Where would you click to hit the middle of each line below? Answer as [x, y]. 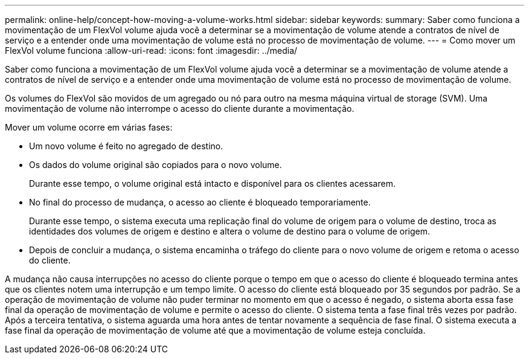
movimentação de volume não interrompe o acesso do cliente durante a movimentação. [180, 108]
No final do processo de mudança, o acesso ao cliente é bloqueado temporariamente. [200, 202]
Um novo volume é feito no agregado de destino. [126, 146]
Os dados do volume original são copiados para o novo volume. [155, 165]
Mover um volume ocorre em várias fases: [89, 127]
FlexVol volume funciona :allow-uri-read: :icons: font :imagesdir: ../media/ [151, 50]
